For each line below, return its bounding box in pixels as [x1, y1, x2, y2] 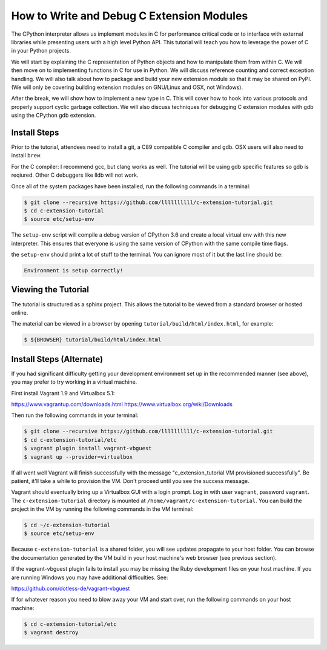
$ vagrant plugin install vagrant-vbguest [24, 445, 152, 452]
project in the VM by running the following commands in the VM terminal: [11, 505, 194, 513]
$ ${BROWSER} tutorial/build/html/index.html [24, 336, 162, 343]
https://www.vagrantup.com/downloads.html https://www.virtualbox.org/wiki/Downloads [11, 400, 233, 408]
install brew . [11, 152, 42, 159]
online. [11, 309, 28, 316]
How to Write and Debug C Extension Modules [11, 9, 248, 22]
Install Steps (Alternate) [11, 354, 103, 364]
